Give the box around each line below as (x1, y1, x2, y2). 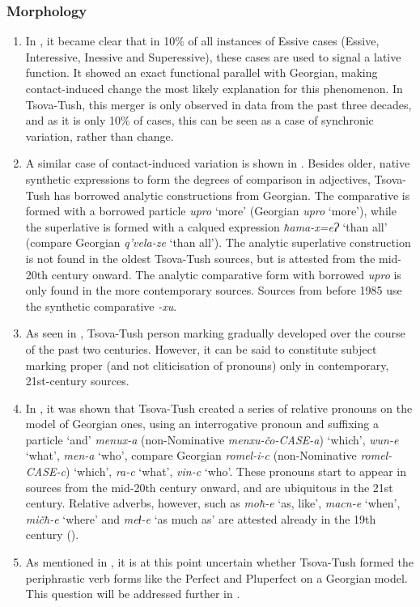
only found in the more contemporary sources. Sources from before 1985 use (25, 282, 402, 299)
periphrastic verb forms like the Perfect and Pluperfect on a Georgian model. (25, 569, 408, 586)
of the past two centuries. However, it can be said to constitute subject (25, 340, 377, 357)
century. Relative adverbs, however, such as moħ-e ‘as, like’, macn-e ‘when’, (25, 495, 401, 511)
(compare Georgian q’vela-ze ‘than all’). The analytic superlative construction (25, 234, 411, 251)
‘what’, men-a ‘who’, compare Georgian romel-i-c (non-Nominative (25, 447, 357, 464)
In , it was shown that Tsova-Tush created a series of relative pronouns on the (25, 399, 413, 416)
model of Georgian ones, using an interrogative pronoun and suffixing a (25, 415, 379, 432)
